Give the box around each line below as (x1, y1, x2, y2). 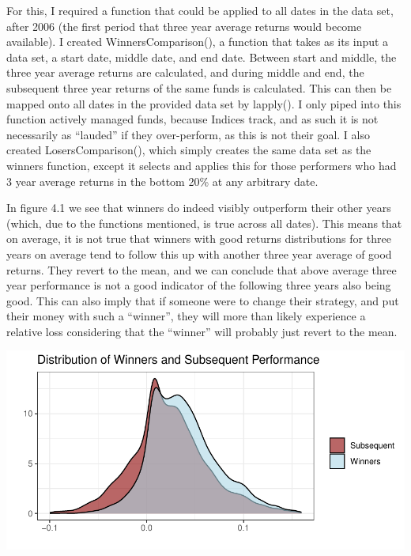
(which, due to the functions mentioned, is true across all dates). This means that (6, 214, 402, 231)
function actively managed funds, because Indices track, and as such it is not (6, 111, 379, 127)
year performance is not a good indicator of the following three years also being (6, 277, 391, 293)
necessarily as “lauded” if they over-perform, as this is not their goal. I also (6, 126, 370, 142)
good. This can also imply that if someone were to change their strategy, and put (6, 292, 399, 308)
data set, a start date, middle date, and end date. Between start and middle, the (6, 48, 397, 65)
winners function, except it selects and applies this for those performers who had (6, 157, 397, 173)
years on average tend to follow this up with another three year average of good (6, 245, 392, 262)
